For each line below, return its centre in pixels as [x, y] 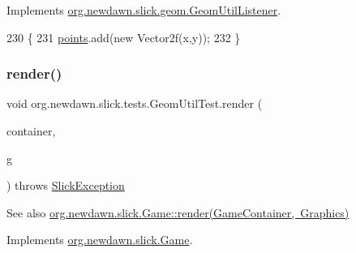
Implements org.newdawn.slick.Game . [100, 240]
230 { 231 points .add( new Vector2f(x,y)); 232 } [124, 37]
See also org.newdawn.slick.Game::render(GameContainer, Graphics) [178, 212]
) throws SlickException [66, 185]
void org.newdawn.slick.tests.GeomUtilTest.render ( [135, 103]
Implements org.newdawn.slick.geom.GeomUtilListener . [144, 10]
